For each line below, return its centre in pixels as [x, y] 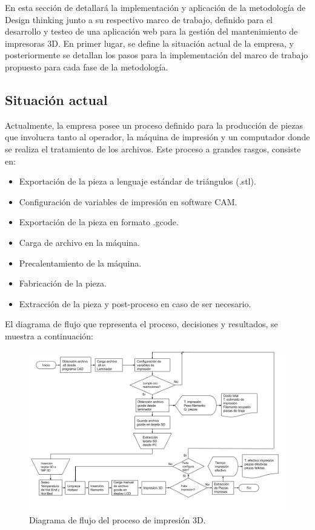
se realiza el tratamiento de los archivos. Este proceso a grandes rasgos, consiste [153, 148]
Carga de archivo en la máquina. [79, 242]
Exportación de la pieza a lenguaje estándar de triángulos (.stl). [138, 181]
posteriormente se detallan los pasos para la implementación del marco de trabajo [157, 55]
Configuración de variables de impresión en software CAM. [128, 201]
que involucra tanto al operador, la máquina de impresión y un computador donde [157, 137]
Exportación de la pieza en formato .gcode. [99, 222]
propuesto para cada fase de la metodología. [87, 66]
